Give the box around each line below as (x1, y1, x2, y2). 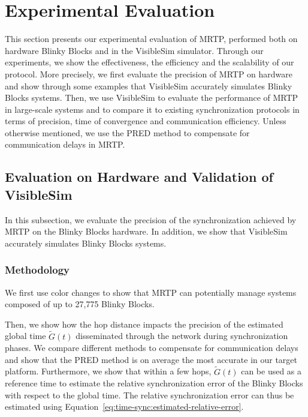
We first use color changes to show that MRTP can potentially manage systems (5, 286, 297, 298)
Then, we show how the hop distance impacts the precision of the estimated (5, 317, 283, 330)
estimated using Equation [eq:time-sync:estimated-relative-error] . (5, 400, 244, 413)
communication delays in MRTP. (5, 138, 125, 151)
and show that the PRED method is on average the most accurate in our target (5, 353, 298, 365)
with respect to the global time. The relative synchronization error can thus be (5, 388, 294, 401)
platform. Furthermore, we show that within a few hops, (5, 365, 212, 377)
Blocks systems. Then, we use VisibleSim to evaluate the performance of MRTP (5, 91, 298, 104)
